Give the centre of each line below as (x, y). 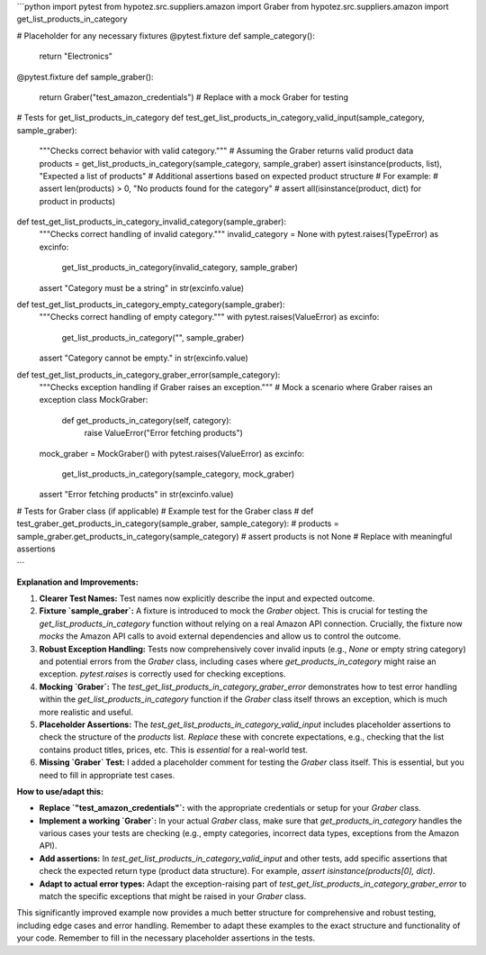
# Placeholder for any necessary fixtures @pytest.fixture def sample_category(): (166, 35)
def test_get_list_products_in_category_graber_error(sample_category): (148, 375)
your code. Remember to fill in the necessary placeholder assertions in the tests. (166, 938)
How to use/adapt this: (60, 791)
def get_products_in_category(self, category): (147, 420)
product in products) (77, 201)
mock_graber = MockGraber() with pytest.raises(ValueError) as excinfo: (172, 453)
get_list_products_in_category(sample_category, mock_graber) (178, 474)
